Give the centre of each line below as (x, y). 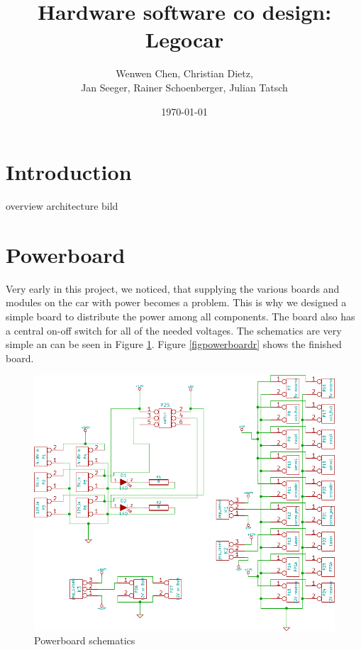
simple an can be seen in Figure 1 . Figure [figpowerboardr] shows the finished (174, 344)
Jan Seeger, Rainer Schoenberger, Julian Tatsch (184, 87)
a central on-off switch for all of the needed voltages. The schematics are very (174, 330)
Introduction (69, 172)
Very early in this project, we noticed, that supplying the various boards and (173, 288)
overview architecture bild (62, 206)
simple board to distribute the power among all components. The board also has (180, 316)
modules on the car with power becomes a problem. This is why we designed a (176, 302)
